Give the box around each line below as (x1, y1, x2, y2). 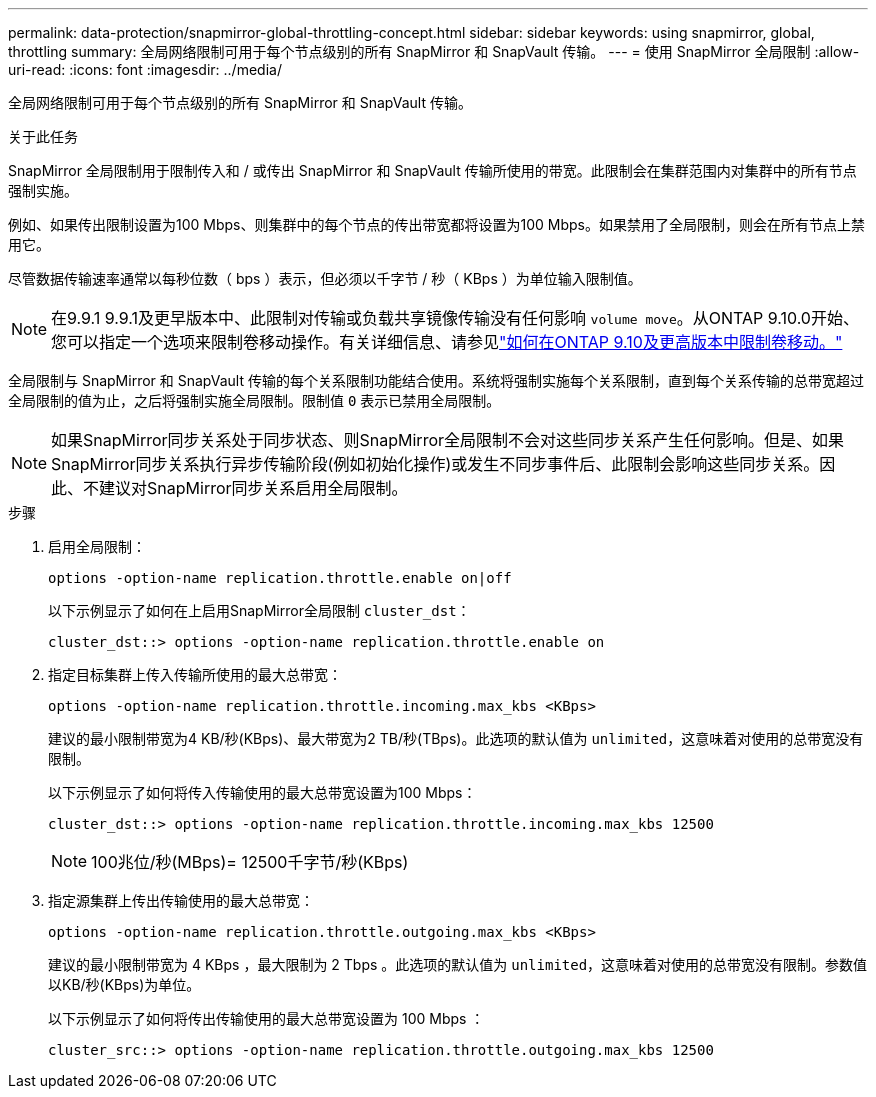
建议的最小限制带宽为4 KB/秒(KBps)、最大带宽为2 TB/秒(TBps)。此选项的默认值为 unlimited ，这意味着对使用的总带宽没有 (48, 730, 864, 747)
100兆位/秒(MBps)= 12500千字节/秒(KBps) (91, 852, 409, 872)
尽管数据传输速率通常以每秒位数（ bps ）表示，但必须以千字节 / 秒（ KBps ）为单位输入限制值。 (8, 270, 642, 287)
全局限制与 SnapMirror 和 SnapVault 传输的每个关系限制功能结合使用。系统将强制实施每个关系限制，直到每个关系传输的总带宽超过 (8, 372, 864, 389)
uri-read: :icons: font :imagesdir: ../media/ (8, 61, 282, 78)
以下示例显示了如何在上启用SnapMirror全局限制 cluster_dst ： (48, 602, 471, 619)
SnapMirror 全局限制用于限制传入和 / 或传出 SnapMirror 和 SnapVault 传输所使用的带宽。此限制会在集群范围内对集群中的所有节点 (8, 162, 857, 179)
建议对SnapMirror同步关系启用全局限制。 (99, 478, 408, 498)
